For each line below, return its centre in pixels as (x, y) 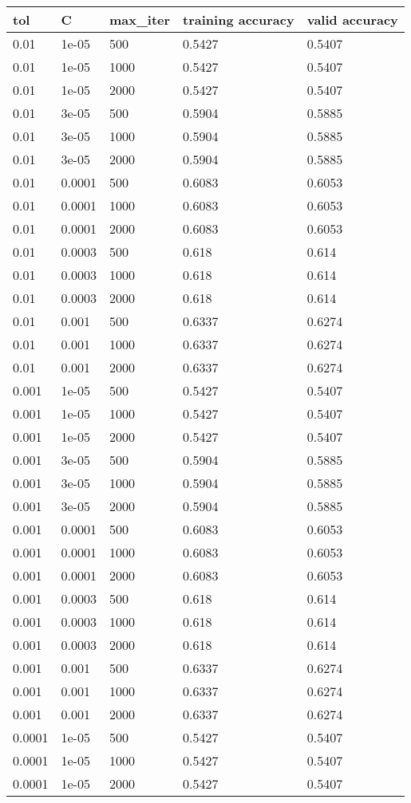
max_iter (140, 20)
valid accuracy (352, 20)
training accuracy (239, 20)
